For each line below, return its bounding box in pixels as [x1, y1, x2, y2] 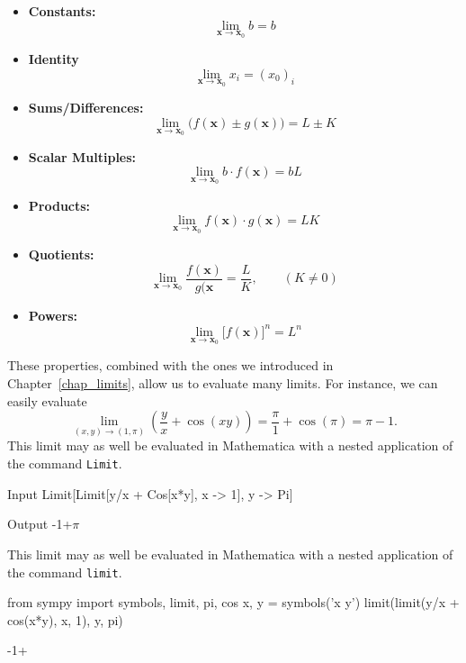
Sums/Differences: [28, 98, 144, 117]
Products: [28, 195, 91, 214]
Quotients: [28, 245, 94, 264]
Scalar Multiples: [28, 147, 137, 166]
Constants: [28, 2, 96, 20]
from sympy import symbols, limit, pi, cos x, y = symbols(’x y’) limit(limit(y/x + [7, 593, 460, 612]
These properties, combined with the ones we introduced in [7, 356, 334, 375]
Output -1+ [7, 514, 73, 533]
